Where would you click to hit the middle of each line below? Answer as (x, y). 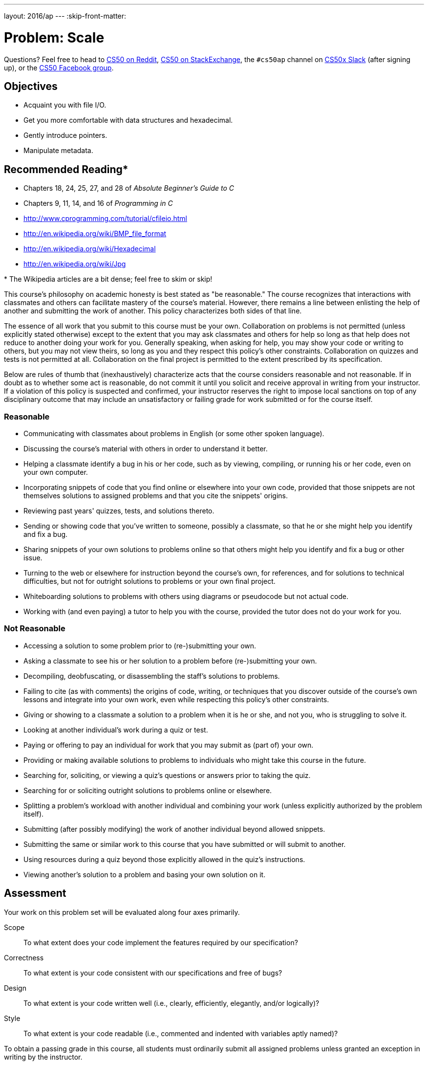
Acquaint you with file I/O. (65, 105)
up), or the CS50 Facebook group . (59, 67)
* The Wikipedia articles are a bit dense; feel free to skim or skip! (108, 279)
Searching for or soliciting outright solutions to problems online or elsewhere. (148, 790)
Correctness (24, 957)
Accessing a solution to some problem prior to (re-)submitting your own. (140, 645)
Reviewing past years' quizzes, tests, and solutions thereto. (119, 510)
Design (15, 988)
